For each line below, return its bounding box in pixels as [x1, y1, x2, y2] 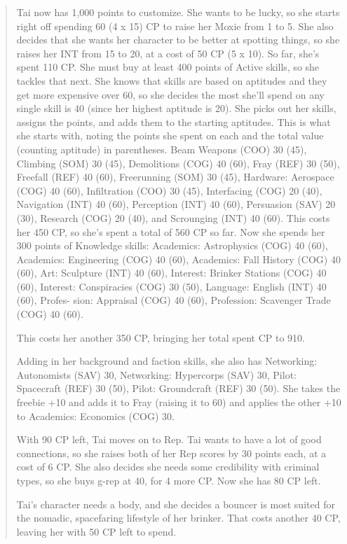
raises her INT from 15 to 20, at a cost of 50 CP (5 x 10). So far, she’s [16, 46, 320, 60]
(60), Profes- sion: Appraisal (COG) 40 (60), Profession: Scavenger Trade [16, 293, 331, 307]
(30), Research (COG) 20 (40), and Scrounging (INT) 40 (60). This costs [16, 210, 330, 225]
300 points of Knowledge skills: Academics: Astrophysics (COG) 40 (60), [16, 238, 328, 253]
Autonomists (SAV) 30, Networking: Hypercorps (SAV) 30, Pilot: [16, 367, 297, 382]
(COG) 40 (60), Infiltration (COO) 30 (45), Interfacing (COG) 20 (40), [16, 183, 322, 197]
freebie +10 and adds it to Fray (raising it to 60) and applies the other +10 [16, 395, 341, 410]
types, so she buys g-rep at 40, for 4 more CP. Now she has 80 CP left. [16, 473, 321, 487]
